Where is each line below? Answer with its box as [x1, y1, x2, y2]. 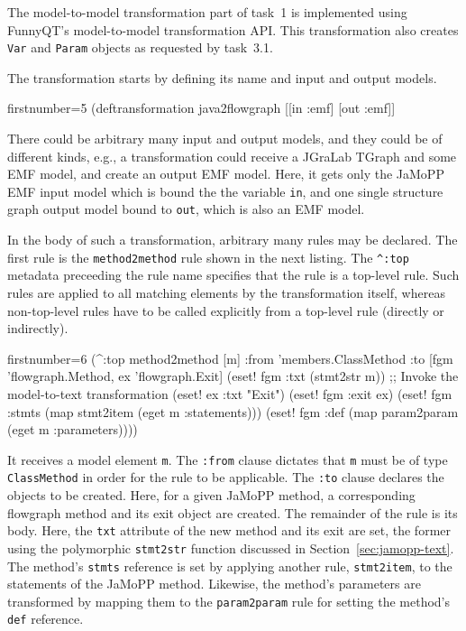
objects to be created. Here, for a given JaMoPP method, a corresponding [7, 486, 416, 505]
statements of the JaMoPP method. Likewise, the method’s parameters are [7, 574, 421, 593]
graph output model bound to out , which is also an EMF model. [7, 200, 365, 218]
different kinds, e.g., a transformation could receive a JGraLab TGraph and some [7, 146, 457, 165]
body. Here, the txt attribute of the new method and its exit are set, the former [7, 521, 451, 540]
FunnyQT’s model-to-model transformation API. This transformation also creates [7, 20, 459, 39]
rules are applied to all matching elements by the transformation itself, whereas [7, 283, 445, 302]
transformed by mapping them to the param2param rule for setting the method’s [7, 591, 450, 610]
